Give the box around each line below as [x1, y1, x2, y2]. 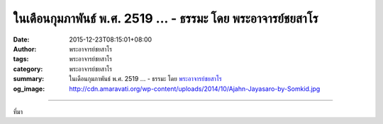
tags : [13, 55, 29, 63]
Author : [13, 44, 37, 53]
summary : [13, 75, 45, 83]
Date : [13, 35, 30, 44]
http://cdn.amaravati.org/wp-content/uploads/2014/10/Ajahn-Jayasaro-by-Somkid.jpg [69, 85, 321, 93]
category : [13, 64, 43, 73]
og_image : [13, 85, 45, 93]
